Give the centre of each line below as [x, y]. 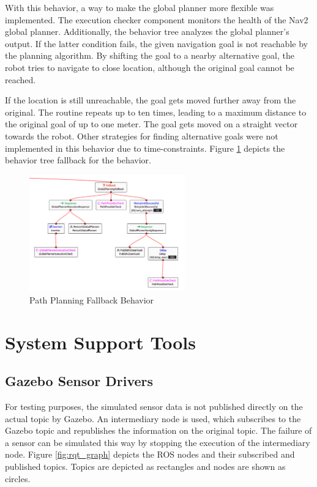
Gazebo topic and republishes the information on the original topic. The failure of [158, 430]
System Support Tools [100, 342]
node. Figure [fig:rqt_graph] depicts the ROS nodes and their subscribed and [150, 454]
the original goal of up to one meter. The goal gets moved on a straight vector [151, 124]
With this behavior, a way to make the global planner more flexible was [140, 7]
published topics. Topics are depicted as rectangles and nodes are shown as [145, 466]
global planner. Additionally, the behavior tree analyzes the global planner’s [147, 32]
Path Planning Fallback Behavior [92, 299]
